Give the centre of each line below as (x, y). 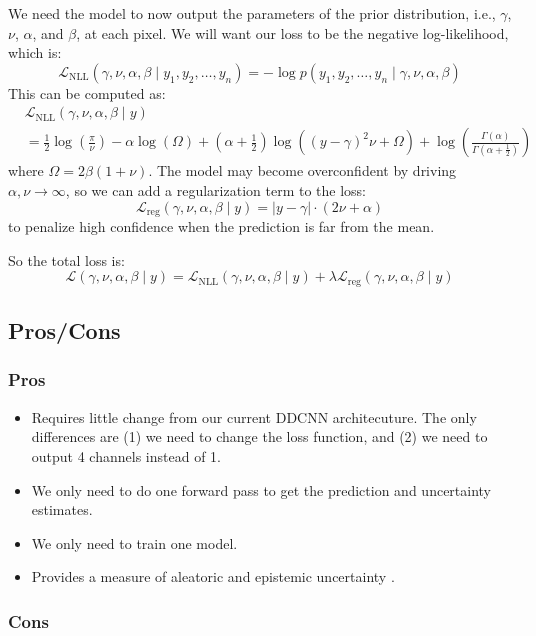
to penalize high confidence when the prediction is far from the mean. (221, 226)
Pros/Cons (64, 330)
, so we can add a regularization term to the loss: (216, 190)
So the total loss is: (66, 259)
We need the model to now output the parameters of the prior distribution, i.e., (252, 13)
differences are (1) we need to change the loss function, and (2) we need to (259, 436)
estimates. (62, 509)
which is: (35, 52)
